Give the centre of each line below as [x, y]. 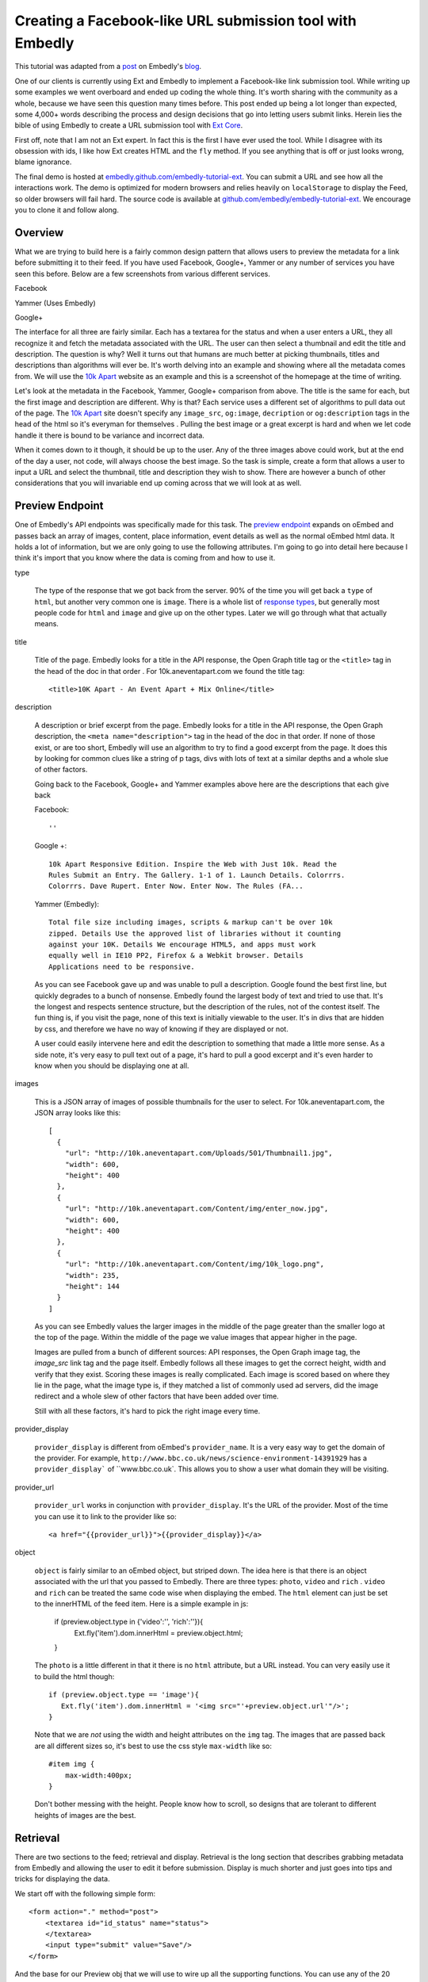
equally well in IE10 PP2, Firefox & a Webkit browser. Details [176, 956]
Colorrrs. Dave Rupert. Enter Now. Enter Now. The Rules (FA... [176, 886]
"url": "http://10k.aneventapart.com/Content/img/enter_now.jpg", [197, 1209]
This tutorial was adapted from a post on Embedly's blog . [108, 67]
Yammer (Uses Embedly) [55, 303]
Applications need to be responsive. [122, 966]
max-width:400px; [98, 1775]
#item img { [72, 1764]
